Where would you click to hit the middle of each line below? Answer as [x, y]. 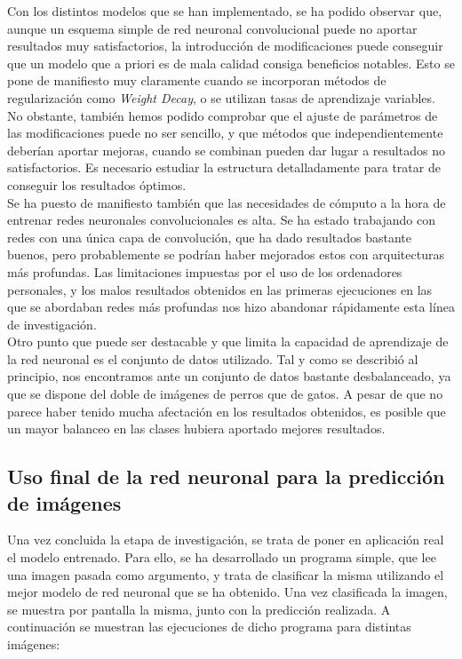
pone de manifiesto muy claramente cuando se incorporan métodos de [197, 80]
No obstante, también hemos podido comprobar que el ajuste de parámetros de [223, 115]
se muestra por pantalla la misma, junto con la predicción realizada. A [199, 609]
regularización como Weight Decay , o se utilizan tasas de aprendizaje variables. [221, 97]
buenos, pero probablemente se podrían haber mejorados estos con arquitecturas [226, 254]
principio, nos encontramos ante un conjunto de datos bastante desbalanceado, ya [229, 376]
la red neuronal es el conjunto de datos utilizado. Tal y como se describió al [213, 358]
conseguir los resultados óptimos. [97, 184]
